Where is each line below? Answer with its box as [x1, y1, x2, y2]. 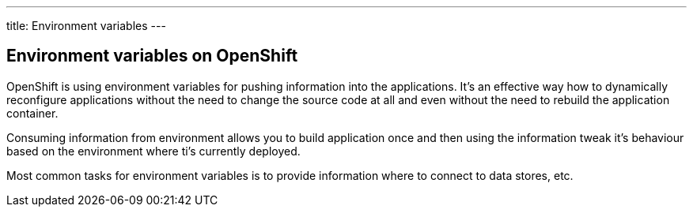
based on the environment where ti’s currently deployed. [6, 144, 301, 158]
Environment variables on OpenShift [6, 46, 298, 66]
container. [6, 106, 59, 120]
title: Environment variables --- [6, 19, 166, 32]
